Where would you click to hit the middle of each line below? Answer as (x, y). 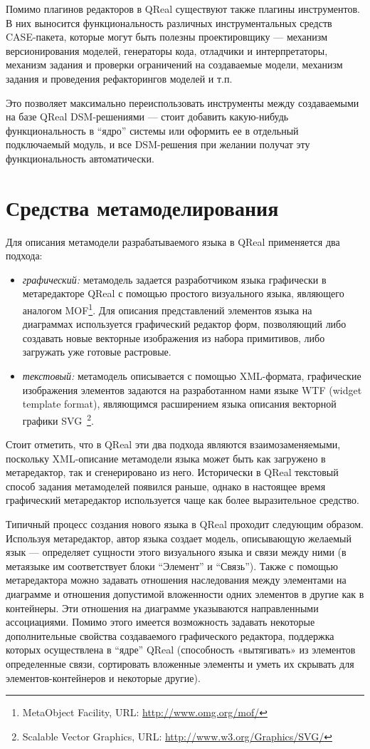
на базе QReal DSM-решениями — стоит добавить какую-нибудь (147, 117)
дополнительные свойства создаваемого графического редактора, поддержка (170, 635)
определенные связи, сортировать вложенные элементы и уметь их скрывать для (180, 663)
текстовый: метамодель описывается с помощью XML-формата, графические (192, 376)
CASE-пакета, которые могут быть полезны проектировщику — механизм (166, 37)
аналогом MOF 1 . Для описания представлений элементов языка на (167, 309)
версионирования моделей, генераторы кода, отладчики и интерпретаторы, (167, 50)
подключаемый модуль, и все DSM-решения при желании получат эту (158, 144)
